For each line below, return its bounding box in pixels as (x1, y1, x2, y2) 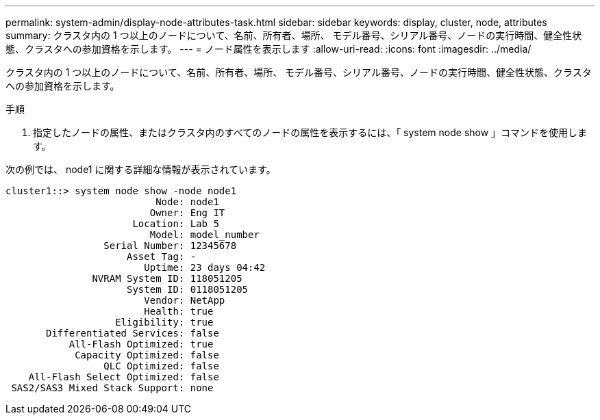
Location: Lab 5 (132, 218, 219, 229)
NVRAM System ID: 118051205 (92, 273, 242, 284)
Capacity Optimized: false (75, 350, 219, 360)
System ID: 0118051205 (127, 284, 249, 295)
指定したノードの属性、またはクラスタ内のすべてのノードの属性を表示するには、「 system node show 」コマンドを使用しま (33, 127, 588, 138)
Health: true (144, 306, 214, 317)
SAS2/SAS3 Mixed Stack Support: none (11, 382, 214, 393)
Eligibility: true (115, 317, 214, 328)
